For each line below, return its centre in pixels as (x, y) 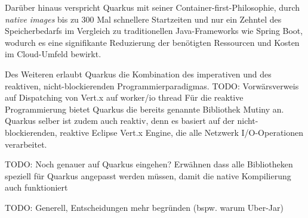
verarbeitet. (26, 144)
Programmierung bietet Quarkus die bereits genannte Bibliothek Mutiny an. (144, 109)
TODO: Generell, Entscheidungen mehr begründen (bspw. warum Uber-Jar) (144, 207)
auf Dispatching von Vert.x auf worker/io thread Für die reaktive (124, 97)
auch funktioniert (36, 187)
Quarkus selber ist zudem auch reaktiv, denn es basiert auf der (120, 121)
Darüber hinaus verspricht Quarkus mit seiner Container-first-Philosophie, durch (152, 7)
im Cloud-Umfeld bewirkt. (53, 54)
